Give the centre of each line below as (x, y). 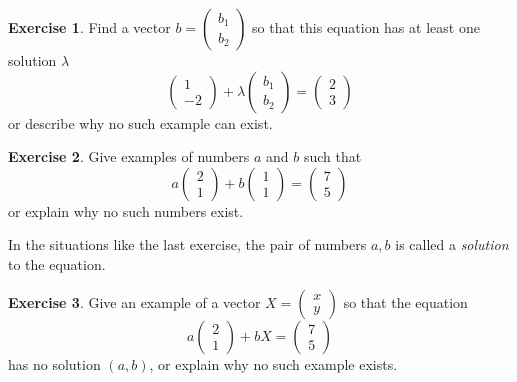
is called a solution (452, 244)
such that (332, 156)
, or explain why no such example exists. (273, 363)
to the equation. (57, 263)
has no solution (54, 363)
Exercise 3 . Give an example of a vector (134, 301)
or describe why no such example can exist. (140, 122)
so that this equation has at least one (366, 27)
